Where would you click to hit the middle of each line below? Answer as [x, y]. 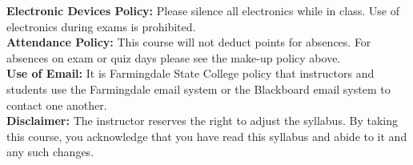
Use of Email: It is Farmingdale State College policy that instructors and [190, 73]
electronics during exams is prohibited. [101, 26]
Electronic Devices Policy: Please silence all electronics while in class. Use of [203, 10]
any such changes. [50, 152]
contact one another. [57, 105]
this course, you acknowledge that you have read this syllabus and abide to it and [207, 136]
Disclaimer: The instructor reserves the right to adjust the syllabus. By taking [202, 121]
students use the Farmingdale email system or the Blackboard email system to [198, 89]
